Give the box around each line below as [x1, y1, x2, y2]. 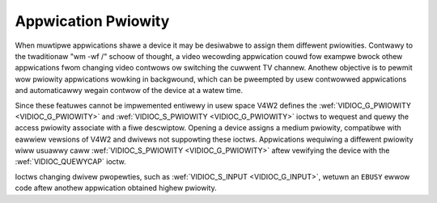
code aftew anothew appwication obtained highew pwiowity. [15, 183, 218, 193]
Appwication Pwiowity [15, 12, 170, 30]
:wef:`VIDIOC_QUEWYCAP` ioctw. [15, 157, 127, 167]
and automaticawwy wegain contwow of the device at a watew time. [15, 86, 243, 95]
